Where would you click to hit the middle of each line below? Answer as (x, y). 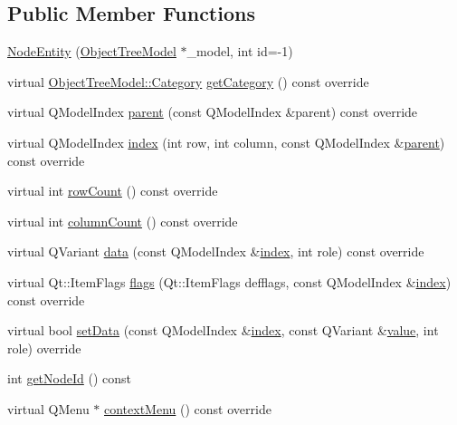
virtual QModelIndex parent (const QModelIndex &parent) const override (213, 112)
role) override (44, 348)
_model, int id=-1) (240, 51)
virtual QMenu (48, 408)
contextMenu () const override (188, 408)
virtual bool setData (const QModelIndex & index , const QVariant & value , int (223, 330)
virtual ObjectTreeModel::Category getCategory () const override (188, 81)
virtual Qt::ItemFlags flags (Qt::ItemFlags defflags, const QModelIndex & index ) (229, 281)
